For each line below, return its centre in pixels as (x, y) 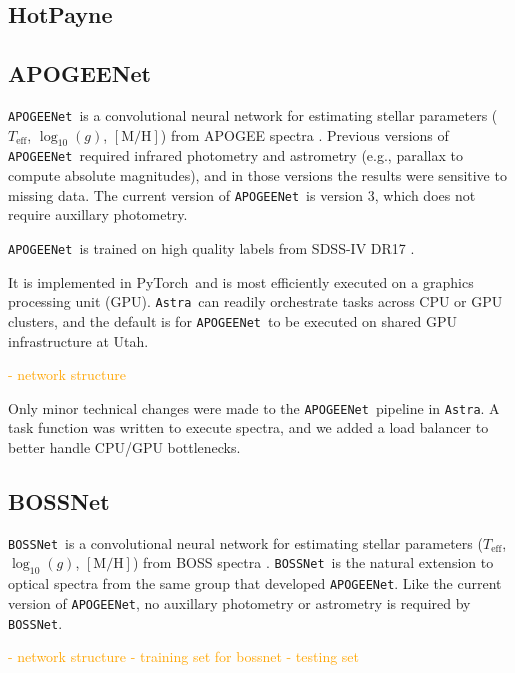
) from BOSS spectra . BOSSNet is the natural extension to (313, 562)
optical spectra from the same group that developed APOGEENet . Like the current (255, 583)
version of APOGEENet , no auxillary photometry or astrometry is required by (239, 602)
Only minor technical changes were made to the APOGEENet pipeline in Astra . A (254, 407)
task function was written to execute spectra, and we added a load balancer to (248, 427)
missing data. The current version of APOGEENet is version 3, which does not (242, 194)
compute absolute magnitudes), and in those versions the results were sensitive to (257, 175)
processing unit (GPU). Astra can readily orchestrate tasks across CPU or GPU (255, 301)
